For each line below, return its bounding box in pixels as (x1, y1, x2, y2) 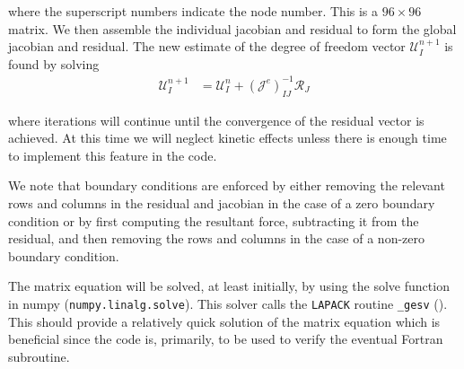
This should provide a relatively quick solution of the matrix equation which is (8, 312, 441, 330)
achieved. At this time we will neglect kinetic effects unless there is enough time (8, 128, 447, 147)
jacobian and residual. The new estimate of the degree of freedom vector (8, 37, 406, 56)
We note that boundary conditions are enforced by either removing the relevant (8, 176, 445, 195)
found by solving (8, 54, 100, 73)
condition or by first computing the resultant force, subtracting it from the (8, 211, 419, 230)
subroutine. (8, 347, 70, 365)
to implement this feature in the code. (8, 145, 217, 164)
